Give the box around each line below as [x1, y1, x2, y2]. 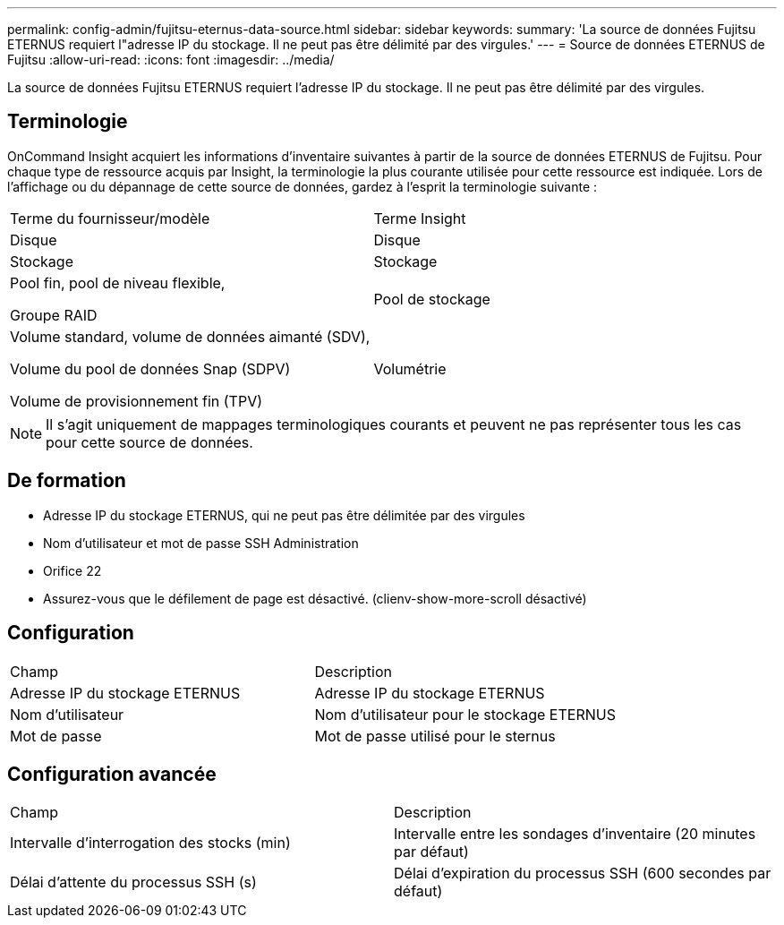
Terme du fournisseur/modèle [10, 209, 210, 227]
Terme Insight [373, 209, 466, 227]
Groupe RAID [10, 305, 98, 324]
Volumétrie [373, 359, 447, 378]
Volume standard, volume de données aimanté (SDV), [10, 327, 371, 346]
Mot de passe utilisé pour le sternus [314, 726, 556, 745]
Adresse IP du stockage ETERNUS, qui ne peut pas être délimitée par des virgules [43, 507, 525, 523]
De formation [7, 469, 126, 492]
